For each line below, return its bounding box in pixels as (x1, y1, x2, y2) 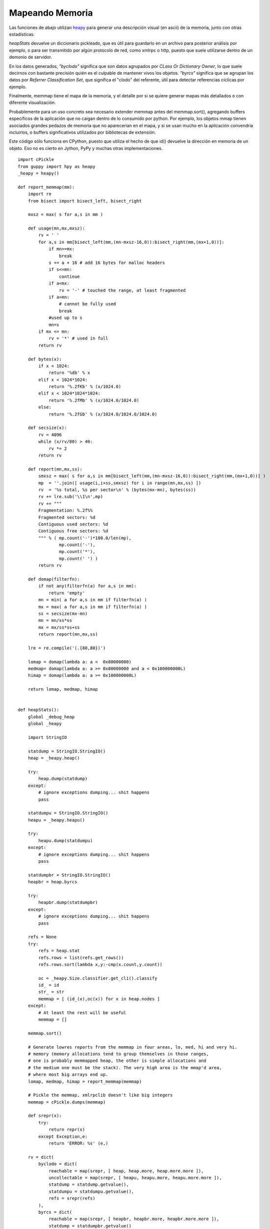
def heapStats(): (18, 707, 59, 713)
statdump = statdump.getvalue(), (49, 1182, 129, 1187)
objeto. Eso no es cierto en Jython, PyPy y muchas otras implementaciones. (9, 145, 163, 151)
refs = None (27, 934, 57, 940)
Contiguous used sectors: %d (38, 521, 109, 527)
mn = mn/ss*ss (38, 617, 73, 623)
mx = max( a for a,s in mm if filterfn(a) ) (38, 604, 147, 610)
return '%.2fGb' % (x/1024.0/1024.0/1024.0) (49, 411, 158, 417)
